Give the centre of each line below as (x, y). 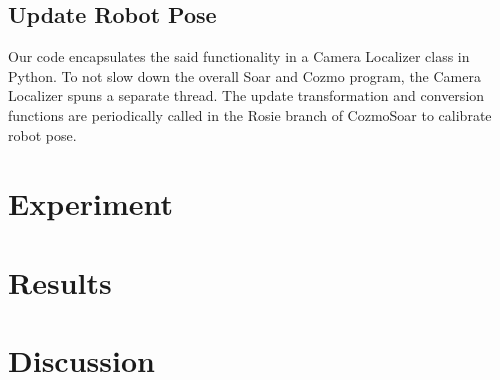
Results (60, 281)
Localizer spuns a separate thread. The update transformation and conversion (246, 95)
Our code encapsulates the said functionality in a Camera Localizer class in (239, 56)
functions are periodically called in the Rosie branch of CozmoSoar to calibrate (250, 114)
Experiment (91, 203)
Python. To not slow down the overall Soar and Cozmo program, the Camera (244, 75)
